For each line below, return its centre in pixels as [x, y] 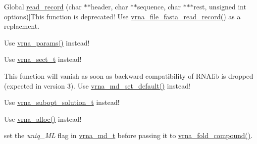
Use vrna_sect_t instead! [43, 59]
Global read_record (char [43, 6]
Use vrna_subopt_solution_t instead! [62, 102]
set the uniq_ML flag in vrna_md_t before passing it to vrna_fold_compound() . [128, 135]
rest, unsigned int [220, 6]
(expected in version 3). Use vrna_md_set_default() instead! [97, 85]
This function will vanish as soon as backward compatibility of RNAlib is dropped [129, 75]
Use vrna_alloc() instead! [43, 119]
